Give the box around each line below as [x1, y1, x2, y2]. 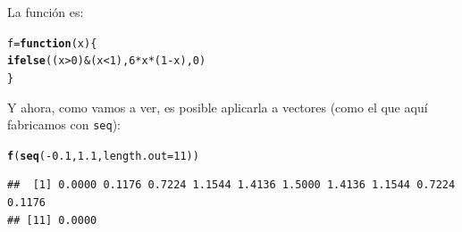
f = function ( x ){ [7, 37, 97, 50]
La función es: [7, 3, 84, 21]
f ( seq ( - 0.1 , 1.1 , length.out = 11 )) [7, 149, 199, 162]
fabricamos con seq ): [7, 115, 121, 134]
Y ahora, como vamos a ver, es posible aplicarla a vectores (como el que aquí [7, 97, 428, 116]
